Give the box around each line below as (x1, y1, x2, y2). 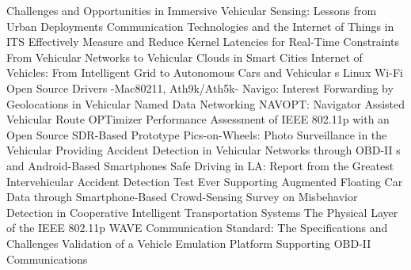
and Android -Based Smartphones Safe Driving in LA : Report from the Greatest (6, 157, 394, 173)
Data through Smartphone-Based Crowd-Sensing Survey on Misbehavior (6, 188, 358, 205)
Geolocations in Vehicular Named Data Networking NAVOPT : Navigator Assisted (6, 95, 405, 112)
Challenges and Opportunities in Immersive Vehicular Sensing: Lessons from (6, 2, 377, 18)
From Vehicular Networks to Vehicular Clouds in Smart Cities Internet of (6, 48, 363, 65)
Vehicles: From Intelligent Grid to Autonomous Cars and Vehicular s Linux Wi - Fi (6, 64, 403, 81)
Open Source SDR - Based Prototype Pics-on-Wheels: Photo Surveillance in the (6, 126, 387, 143)
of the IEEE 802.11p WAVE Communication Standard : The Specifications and (6, 219, 388, 236)
